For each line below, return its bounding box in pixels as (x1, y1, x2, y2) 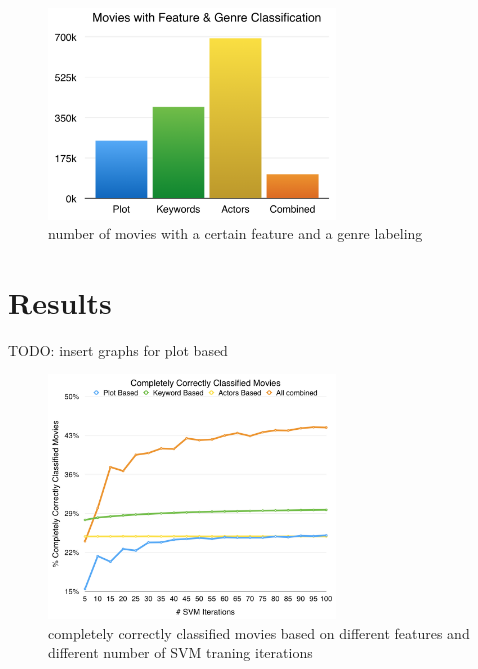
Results (8, 281, 112, 322)
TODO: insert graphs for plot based (8, 339, 228, 360)
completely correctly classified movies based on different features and (48, 622, 470, 643)
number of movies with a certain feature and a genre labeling (48, 223, 423, 244)
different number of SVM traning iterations (48, 642, 313, 663)
